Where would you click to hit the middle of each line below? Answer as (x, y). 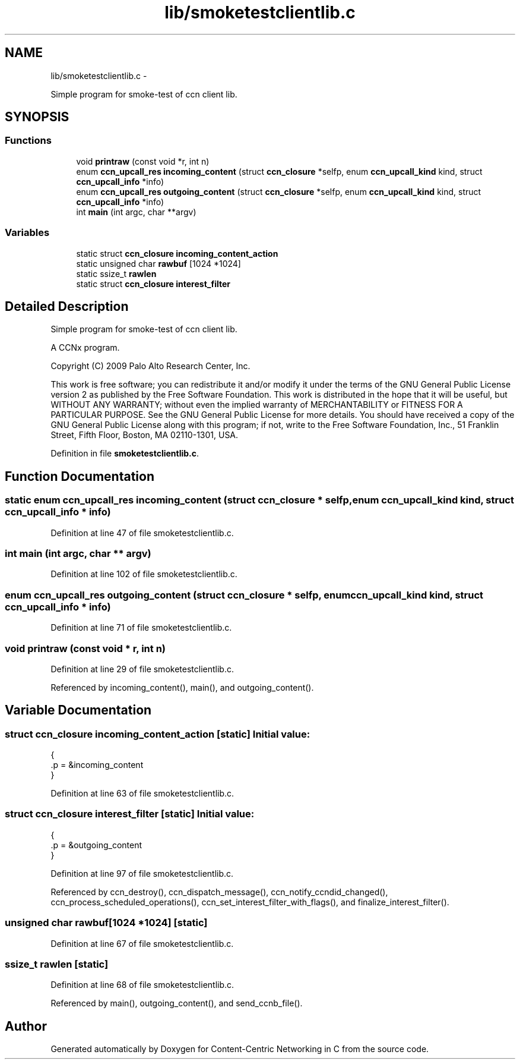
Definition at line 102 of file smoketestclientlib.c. (144, 574)
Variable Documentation (78, 710)
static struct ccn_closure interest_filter (153, 284)
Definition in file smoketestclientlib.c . (125, 454)
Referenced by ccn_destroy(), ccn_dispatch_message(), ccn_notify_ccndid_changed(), (219, 892)
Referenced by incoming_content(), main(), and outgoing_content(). (182, 687)
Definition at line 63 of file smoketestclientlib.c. (142, 794)
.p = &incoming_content (97, 765)
